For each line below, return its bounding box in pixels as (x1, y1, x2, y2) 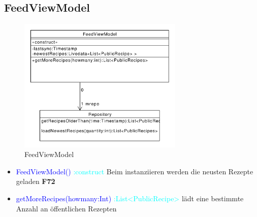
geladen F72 (16, 176, 55, 187)
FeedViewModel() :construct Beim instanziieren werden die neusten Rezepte (16, 166, 253, 176)
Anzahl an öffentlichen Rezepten (16, 203, 117, 213)
